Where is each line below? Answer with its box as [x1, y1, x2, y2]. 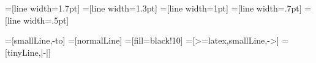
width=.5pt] [23, 13, 69, 26]
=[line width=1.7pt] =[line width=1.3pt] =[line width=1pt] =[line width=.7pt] [5, 2, 302, 14]
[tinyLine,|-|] [5, 45, 51, 58]
